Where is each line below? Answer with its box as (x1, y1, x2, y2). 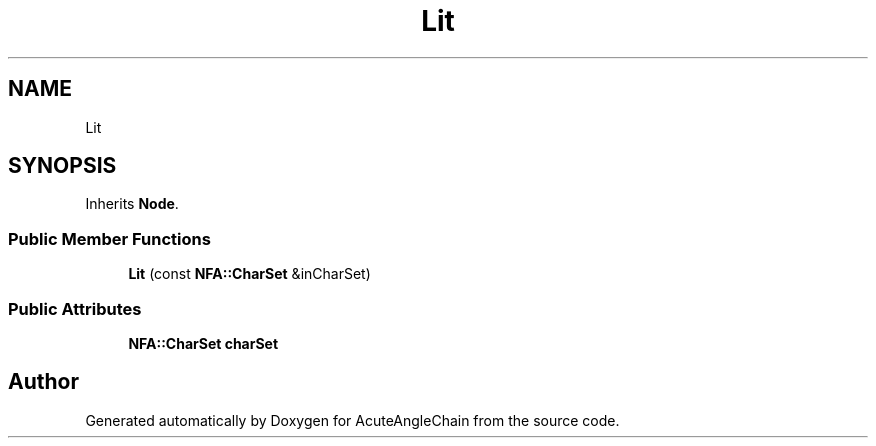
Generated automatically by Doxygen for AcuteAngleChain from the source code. (85, 411, 620, 429)
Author (8, 369, 79, 395)
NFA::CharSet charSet (128, 334, 279, 352)
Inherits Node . (85, 195, 179, 213)
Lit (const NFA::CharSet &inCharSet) (128, 265, 371, 283)
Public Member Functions (8, 228, 211, 249)
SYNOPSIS (8, 153, 117, 179)
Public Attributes (8, 298, 142, 319)
